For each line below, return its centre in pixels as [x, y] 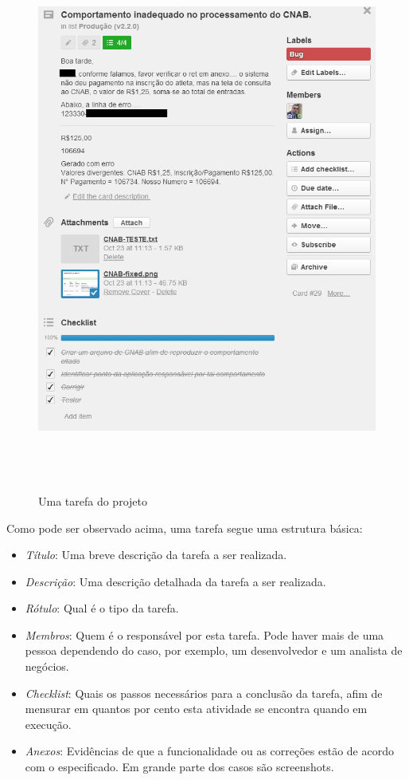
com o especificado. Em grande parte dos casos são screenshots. [179, 767]
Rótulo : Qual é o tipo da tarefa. [102, 608]
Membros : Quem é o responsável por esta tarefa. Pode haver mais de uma [204, 634]
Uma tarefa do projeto [93, 500]
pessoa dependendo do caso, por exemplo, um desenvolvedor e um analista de [214, 650]
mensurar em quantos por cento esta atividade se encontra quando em [196, 709]
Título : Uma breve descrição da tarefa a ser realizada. [156, 555]
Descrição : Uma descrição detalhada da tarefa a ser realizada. [175, 581]
